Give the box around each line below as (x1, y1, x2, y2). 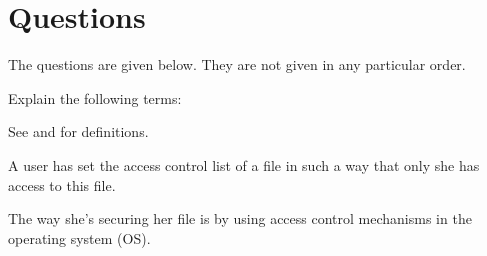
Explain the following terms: (8, 87, 182, 108)
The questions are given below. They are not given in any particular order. (8, 54, 466, 75)
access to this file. (8, 174, 116, 195)
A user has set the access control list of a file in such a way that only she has (8, 154, 480, 175)
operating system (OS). (8, 227, 151, 248)
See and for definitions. (8, 121, 149, 142)
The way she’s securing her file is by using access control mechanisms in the (8, 208, 472, 229)
